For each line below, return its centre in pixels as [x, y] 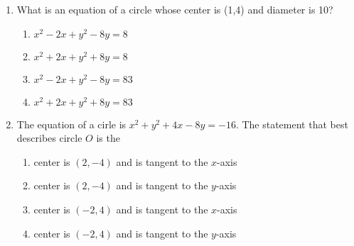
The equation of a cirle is [71, 124]
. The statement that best [292, 124]
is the [108, 138]
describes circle [49, 138]
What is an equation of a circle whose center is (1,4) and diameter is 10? [175, 9]
